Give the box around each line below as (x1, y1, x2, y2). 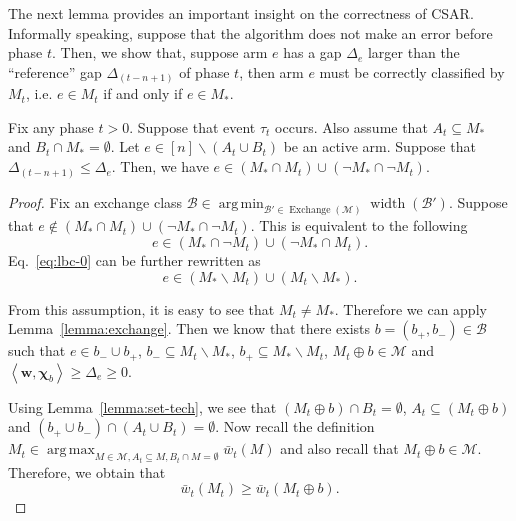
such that (8, 340, 66, 361)
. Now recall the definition (215, 416, 375, 437)
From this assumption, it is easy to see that (8, 298, 275, 319)
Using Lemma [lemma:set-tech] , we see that (8, 396, 277, 417)
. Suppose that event (129, 116, 256, 137)
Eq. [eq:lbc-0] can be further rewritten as (8, 250, 261, 271)
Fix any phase (8, 116, 94, 137)
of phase (179, 61, 230, 82)
